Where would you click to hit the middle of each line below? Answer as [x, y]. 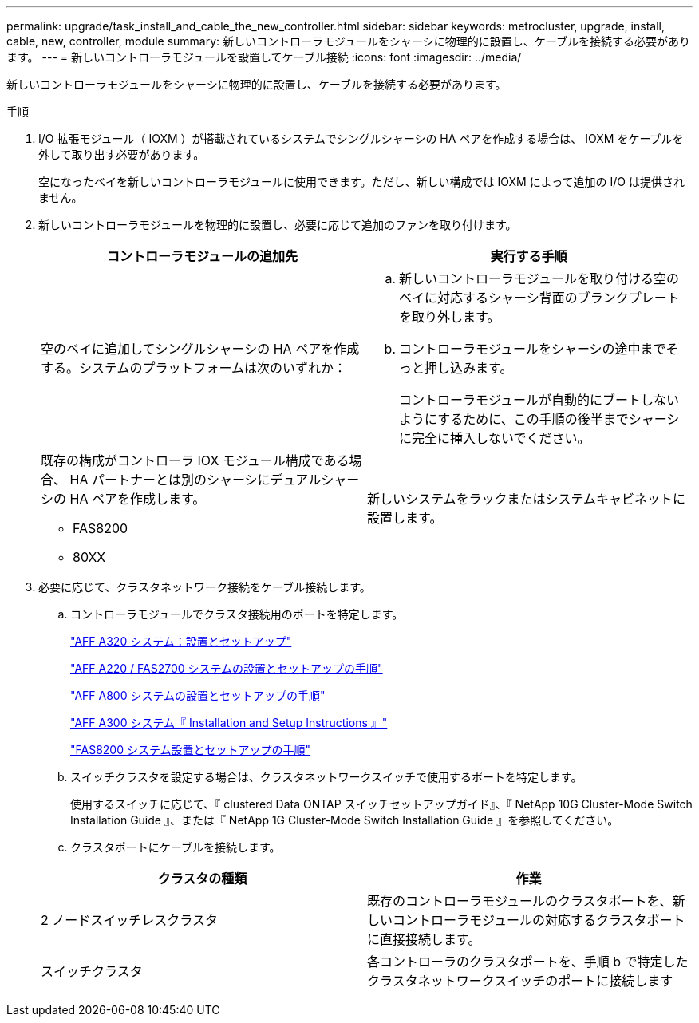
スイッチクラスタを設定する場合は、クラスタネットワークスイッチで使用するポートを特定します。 [326, 777]
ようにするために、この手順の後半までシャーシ [539, 419]
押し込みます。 [469, 368]
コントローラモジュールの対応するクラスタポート [539, 920]
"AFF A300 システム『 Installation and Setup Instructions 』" [229, 723]
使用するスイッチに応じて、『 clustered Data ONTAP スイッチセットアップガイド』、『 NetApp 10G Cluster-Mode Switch [381, 804]
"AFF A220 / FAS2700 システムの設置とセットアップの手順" [227, 668]
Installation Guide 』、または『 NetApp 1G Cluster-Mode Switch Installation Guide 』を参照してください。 [345, 820]
